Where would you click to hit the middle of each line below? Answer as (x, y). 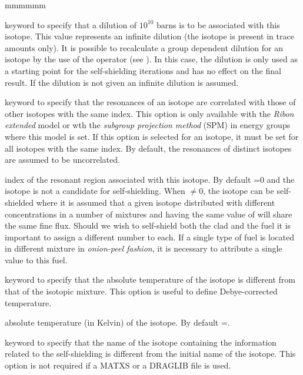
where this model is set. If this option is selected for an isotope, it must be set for (152, 136)
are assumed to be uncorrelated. (62, 160)
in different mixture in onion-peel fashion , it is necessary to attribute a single (144, 248)
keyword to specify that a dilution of (71, 24)
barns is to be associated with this (218, 24)
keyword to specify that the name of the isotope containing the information (141, 342)
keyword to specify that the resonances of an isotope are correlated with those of (150, 102)
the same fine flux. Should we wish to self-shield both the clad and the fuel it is (148, 225)
